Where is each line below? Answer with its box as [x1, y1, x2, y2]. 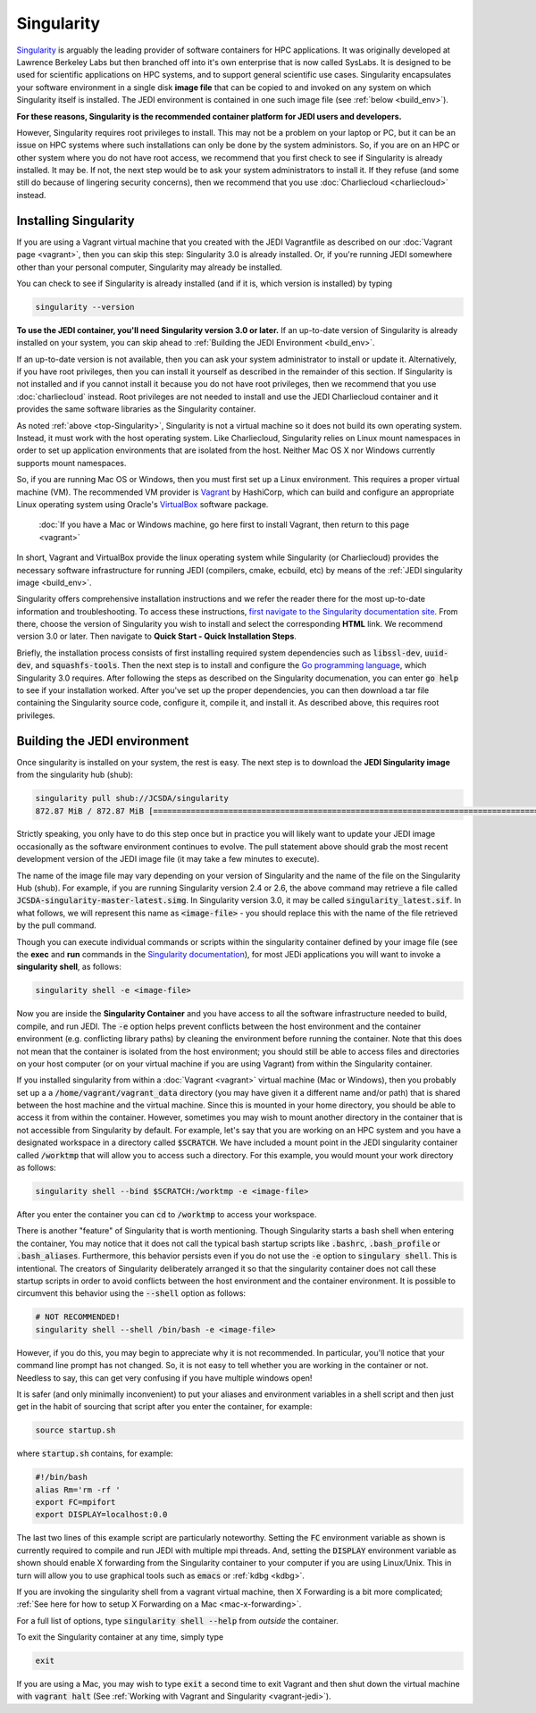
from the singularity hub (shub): [16, 769, 134, 781]
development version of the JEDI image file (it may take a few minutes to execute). [16, 854, 320, 865]
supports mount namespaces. [16, 457, 127, 468]
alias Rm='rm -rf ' [35, 1484, 121, 1495]
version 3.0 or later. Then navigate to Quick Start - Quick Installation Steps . [16, 631, 297, 642]
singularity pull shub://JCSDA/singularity [35, 793, 230, 804]
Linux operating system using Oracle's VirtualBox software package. [16, 498, 269, 509]
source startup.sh [35, 1425, 116, 1435]
